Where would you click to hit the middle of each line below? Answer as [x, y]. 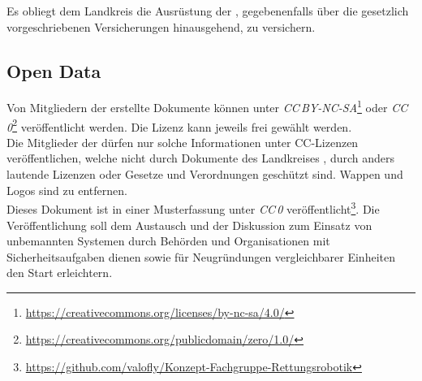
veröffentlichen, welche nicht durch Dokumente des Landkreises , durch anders [201, 158]
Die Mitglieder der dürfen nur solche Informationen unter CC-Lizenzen [183, 142]
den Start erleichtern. [60, 273]
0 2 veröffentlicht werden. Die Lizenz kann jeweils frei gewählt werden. [179, 125]
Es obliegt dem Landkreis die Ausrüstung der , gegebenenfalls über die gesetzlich [208, 11]
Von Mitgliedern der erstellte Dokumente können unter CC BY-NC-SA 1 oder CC [207, 106]
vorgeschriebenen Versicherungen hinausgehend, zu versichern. [161, 26]
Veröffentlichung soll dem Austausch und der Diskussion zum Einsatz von [189, 225]
